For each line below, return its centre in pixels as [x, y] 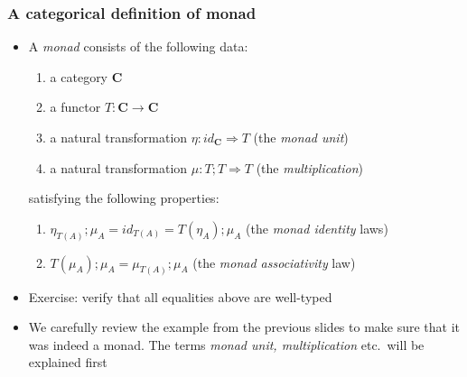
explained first [68, 362]
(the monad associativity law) [274, 262]
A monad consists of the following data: [138, 46]
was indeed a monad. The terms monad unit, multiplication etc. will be [226, 344]
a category [79, 76]
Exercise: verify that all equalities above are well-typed [180, 296]
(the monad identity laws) [317, 228]
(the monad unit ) [301, 137]
